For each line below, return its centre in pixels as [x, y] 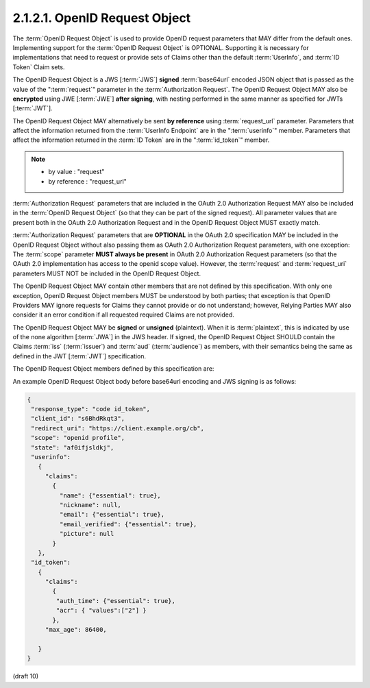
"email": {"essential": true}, [112, 515]
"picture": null [87, 534]
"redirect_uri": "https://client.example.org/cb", [118, 428]
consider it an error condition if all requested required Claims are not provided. [123, 315]
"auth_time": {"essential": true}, [116, 601]
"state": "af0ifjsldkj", [73, 447]
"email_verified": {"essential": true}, [128, 524]
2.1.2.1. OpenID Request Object [102, 18]
